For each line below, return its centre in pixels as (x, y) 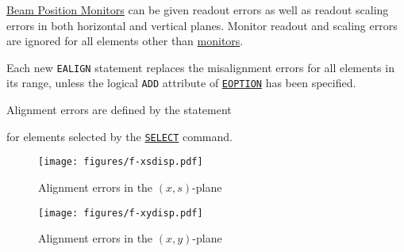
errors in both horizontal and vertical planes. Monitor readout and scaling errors (202, 25)
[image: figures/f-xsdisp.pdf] (121, 162)
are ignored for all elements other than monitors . (125, 41)
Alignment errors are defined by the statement (119, 110)
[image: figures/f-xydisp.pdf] (121, 213)
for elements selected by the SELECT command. (119, 136)
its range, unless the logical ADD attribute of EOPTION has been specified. (181, 83)
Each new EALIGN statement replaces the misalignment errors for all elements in (200, 67)
